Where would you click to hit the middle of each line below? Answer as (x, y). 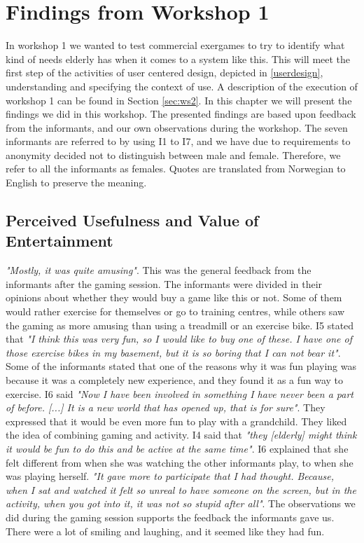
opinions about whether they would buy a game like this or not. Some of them (174, 297)
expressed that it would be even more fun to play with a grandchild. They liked (176, 421)
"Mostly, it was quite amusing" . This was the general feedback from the (159, 270)
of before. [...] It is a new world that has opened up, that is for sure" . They (166, 407)
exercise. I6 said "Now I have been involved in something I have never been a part (180, 393)
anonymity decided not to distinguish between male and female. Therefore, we (173, 154)
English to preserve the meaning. (76, 183)
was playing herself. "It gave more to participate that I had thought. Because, (170, 476)
